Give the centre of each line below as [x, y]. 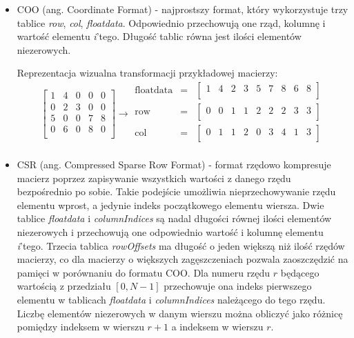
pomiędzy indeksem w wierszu [80, 327]
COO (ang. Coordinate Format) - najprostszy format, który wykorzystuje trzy [183, 9]
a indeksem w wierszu [217, 327]
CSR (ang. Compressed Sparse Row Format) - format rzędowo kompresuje [174, 165]
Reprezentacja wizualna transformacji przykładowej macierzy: [147, 73]
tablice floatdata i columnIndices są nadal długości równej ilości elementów [174, 218]
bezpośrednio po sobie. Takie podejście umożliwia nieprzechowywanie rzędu [176, 191]
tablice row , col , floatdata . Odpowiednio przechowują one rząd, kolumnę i [171, 22]
